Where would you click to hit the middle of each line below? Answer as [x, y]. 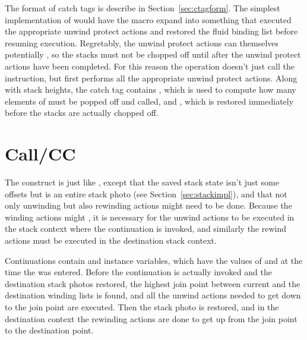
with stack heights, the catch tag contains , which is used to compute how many [151, 89]
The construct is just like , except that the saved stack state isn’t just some [142, 182]
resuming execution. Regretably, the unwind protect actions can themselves [142, 42]
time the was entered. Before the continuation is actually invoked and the [138, 272]
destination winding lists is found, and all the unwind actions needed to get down [153, 295]
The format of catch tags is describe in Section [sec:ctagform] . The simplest [143, 8]
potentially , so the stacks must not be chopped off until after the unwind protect [153, 54]
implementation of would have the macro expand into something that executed [148, 19]
